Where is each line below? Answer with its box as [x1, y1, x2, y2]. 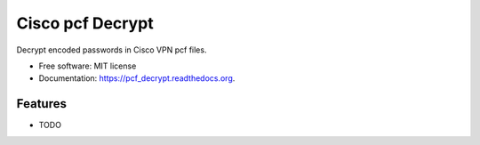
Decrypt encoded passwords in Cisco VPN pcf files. [16, 44, 207, 55]
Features [16, 96, 67, 111]
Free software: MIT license [38, 60, 137, 71]
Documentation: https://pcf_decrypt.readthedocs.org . [38, 73, 236, 84]
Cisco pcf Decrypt [16, 13, 155, 33]
